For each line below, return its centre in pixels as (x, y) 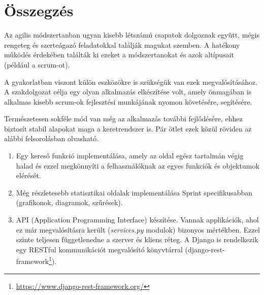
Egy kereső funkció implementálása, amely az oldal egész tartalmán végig (130, 156)
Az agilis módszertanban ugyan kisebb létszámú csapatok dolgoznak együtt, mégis (132, 35)
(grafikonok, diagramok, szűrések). (69, 202)
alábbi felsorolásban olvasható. (52, 138)
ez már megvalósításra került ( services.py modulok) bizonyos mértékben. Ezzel (138, 229)
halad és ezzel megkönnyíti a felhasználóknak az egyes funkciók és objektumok (138, 165)
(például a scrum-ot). (37, 64)
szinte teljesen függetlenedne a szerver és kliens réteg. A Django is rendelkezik (137, 239)
